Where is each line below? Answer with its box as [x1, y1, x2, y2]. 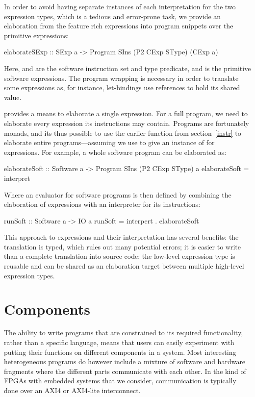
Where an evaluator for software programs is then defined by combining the [4, 189, 231, 199]
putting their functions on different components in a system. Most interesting [4, 347, 236, 357]
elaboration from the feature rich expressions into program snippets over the [4, 21, 233, 31]
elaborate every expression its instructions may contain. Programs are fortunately [4, 118, 249, 128]
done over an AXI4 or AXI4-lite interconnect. [4, 385, 141, 395]
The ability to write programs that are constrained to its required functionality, [4, 327, 243, 338]
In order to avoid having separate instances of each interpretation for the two [4, 1, 236, 11]
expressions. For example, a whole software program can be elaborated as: [4, 147, 227, 157]
